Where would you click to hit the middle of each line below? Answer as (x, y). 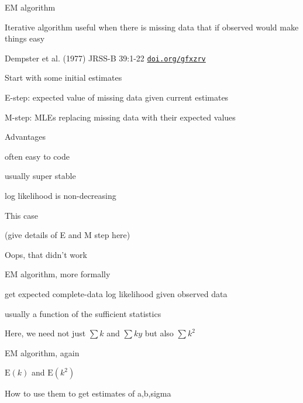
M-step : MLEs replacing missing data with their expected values (120, 117)
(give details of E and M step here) (68, 235)
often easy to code (37, 156)
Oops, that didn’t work (46, 254)
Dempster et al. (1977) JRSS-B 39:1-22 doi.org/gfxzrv (105, 58)
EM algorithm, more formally (58, 274)
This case (21, 215)
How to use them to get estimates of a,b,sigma (88, 393)
